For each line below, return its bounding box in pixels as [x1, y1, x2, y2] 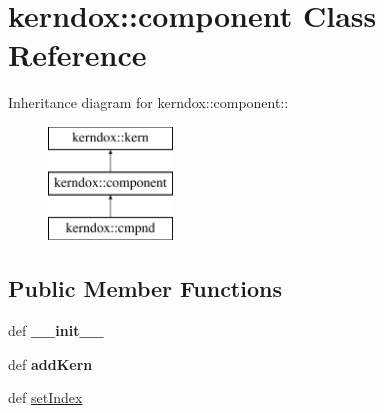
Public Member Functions [8, 273, 282, 304]
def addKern [8, 353, 93, 374]
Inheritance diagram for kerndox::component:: [8, 92, 289, 113]
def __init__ [8, 320, 104, 341]
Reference [8, 34, 147, 75]
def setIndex [8, 387, 83, 408]
